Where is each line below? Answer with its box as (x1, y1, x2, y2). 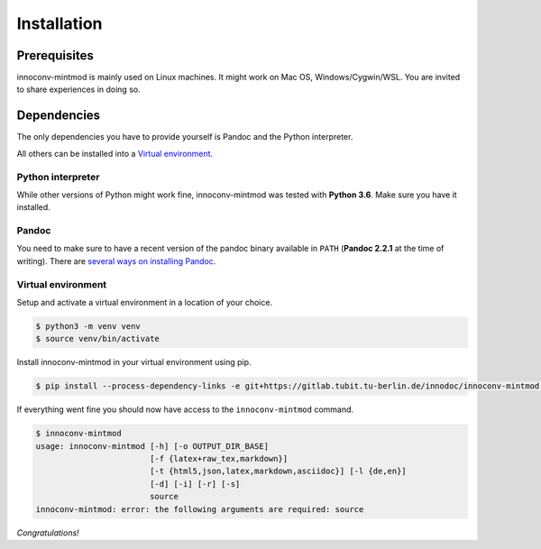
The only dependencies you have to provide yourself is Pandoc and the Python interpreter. (16, 132, 353, 142)
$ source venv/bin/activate (35, 334, 160, 344)
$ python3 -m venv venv (35, 321, 142, 331)
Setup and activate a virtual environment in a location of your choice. (16, 297, 273, 307)
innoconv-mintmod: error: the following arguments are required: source (35, 504, 364, 514)
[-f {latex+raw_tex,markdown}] (149, 453, 289, 464)
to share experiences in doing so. (16, 84, 141, 95)
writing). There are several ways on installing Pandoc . (16, 255, 216, 266)
